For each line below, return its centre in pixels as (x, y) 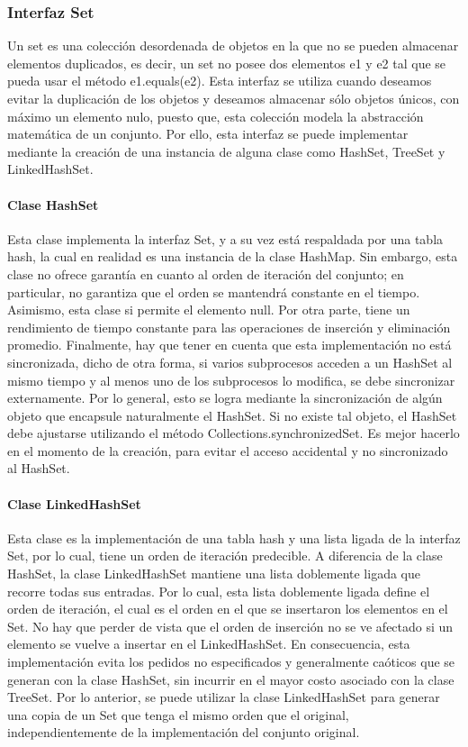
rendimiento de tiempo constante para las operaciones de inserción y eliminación (229, 327)
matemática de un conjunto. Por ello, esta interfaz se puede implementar (208, 134)
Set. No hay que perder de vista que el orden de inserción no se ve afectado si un (230, 626)
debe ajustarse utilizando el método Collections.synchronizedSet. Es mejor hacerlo (234, 433)
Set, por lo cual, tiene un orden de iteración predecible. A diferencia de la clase (225, 556)
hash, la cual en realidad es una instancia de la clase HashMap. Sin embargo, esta (233, 256)
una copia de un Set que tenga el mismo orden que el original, (178, 714)
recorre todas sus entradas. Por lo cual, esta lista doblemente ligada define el (219, 591)
